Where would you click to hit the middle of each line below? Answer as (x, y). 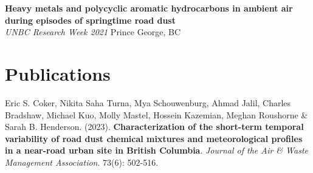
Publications (58, 73)
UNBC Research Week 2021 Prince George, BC (93, 32)
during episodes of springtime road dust (90, 20)
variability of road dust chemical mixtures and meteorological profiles (154, 138)
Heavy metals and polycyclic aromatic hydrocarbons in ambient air (149, 8)
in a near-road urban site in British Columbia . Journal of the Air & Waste (156, 150)
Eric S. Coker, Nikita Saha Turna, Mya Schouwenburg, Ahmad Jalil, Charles (148, 102)
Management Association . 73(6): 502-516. (82, 162)
